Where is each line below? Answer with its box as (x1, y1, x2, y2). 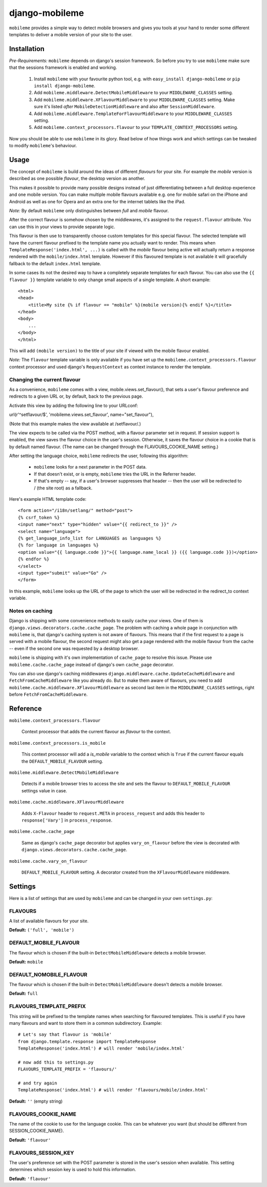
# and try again (18, 1080, 57, 1086)
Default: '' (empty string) (9, 1098, 63, 1104)
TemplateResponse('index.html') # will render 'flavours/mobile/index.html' (18, 1087, 209, 1093)
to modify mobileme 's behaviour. (9, 143, 77, 149)
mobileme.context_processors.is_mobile (9, 740, 106, 746)
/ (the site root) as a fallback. (34, 485, 92, 491)
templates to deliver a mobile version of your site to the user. (9, 31, 133, 37)
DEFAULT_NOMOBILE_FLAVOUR (9, 971, 88, 978)
